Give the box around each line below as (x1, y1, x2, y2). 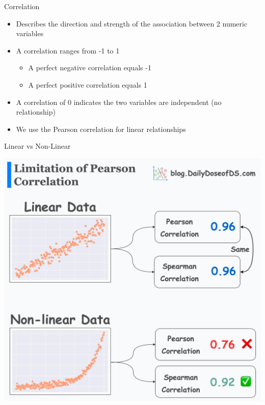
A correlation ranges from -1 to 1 (16, 45, 120, 56)
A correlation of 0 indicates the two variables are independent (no (16, 96, 222, 107)
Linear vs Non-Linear (4, 141, 71, 151)
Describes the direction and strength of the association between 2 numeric (16, 18, 248, 29)
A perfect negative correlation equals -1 (28, 62, 151, 73)
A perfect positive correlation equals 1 (28, 79, 147, 90)
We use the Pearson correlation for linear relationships (16, 123, 186, 134)
